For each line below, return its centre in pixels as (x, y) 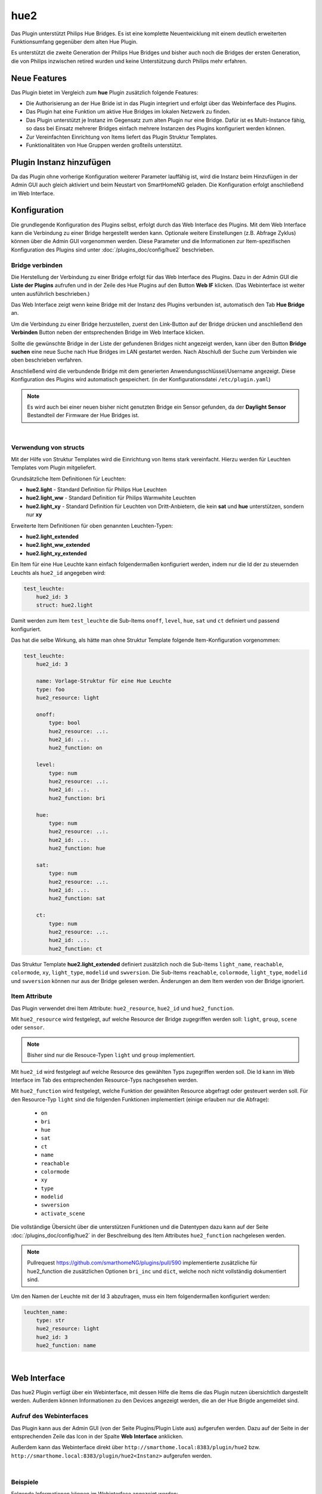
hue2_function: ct (75, 948)
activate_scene (63, 1213)
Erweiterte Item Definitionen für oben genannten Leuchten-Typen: (92, 525)
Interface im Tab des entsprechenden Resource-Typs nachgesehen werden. (105, 1080)
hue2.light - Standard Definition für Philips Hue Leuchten (96, 489)
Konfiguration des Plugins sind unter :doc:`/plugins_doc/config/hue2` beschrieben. (113, 249)
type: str (50, 1320)
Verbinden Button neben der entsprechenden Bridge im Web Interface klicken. (108, 332)
